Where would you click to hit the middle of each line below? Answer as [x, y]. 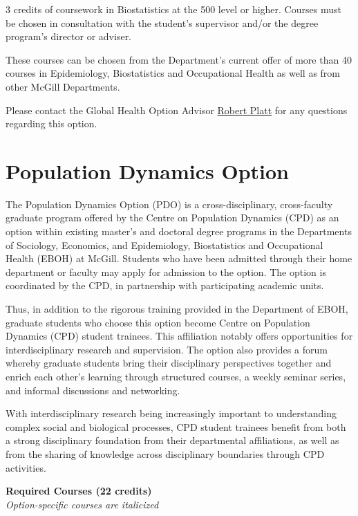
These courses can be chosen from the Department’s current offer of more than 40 [179, 59]
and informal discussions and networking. [93, 390]
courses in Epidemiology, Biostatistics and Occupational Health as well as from [173, 73]
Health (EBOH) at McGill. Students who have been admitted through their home [179, 258]
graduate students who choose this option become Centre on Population [158, 322]
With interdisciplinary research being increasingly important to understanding [171, 413]
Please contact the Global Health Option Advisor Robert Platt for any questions [177, 110]
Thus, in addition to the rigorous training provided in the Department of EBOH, [177, 309]
